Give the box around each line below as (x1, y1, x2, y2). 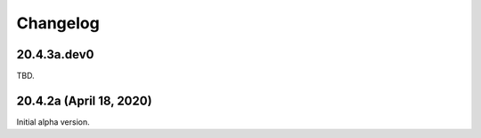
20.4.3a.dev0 (16, 47, 94, 62)
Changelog (16, 13, 100, 33)
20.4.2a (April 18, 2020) (16, 93, 152, 108)
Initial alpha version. (16, 116, 90, 127)
